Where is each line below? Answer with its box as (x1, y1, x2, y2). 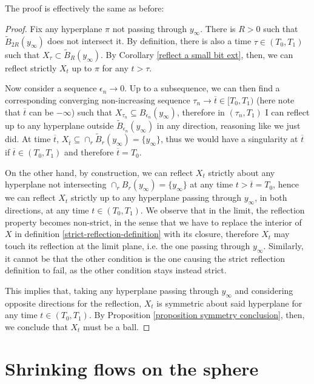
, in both (255, 191, 287, 204)
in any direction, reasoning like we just (156, 119, 301, 131)
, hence (273, 178, 299, 190)
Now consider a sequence (5, 82, 97, 94)
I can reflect (265, 105, 310, 118)
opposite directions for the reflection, (5, 296, 142, 309)
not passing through (112, 22, 187, 34)
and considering (235, 284, 293, 296)
